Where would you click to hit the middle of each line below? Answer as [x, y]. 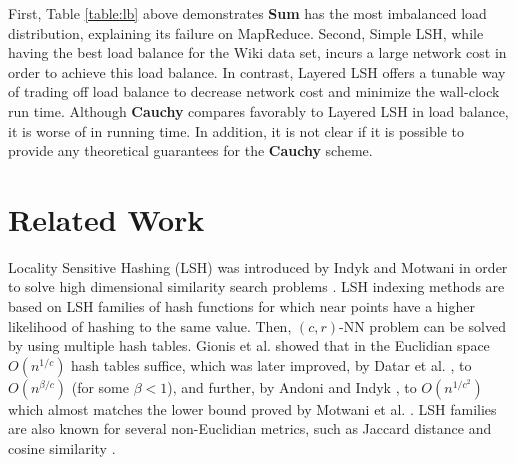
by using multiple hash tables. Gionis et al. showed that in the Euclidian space [249, 345]
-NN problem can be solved [422, 325]
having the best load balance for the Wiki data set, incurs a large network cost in [257, 52]
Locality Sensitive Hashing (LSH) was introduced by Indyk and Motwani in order [258, 266]
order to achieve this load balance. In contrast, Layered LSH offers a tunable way [257, 71]
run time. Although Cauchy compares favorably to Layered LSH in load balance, [258, 110]
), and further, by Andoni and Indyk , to [292, 386]
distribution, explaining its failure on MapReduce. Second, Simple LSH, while [246, 32]
